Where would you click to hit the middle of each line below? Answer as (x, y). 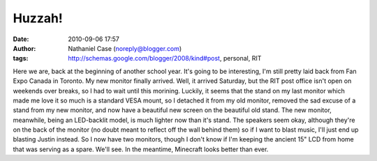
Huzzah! (38, 18)
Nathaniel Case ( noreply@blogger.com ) (125, 48)
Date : (21, 39)
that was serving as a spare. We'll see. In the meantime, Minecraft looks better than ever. (141, 149)
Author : (24, 48)
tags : (21, 59)
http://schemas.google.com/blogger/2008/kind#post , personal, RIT (165, 59)
